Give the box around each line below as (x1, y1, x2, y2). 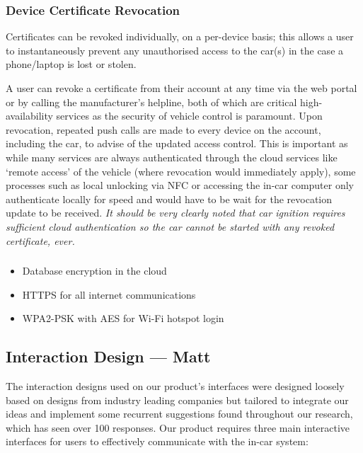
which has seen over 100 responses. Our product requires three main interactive (6, 420, 350, 435)
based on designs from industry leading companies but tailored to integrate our (6, 392, 349, 407)
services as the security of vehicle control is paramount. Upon (56, 108, 323, 123)
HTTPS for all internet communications (22, 287, 196, 302)
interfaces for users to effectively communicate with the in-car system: (6, 434, 309, 449)
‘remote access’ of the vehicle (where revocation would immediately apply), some (6, 164, 356, 178)
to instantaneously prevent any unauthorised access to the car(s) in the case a (6, 42, 344, 57)
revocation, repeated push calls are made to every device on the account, (6, 122, 321, 137)
